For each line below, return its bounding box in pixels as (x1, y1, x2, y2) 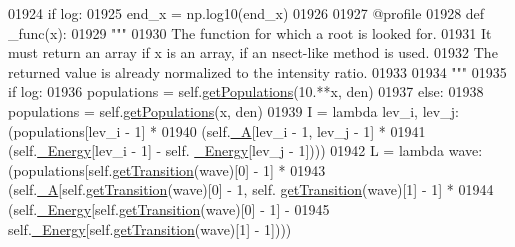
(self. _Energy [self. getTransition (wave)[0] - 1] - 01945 (8, 198, 330, 219)
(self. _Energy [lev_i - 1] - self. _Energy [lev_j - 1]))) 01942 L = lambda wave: (8, 140, 483, 161)
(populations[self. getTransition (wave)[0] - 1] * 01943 (8, 159, 326, 180)
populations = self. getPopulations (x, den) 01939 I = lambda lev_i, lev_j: (8, 100, 459, 121)
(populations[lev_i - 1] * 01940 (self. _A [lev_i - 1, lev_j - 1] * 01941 (8, 120, 426, 141)
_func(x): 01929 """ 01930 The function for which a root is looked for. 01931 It (8, 22, 492, 43)
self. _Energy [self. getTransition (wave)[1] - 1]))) (8, 218, 292, 239)
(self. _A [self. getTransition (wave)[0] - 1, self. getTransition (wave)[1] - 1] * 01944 (8, 179, 494, 200)
